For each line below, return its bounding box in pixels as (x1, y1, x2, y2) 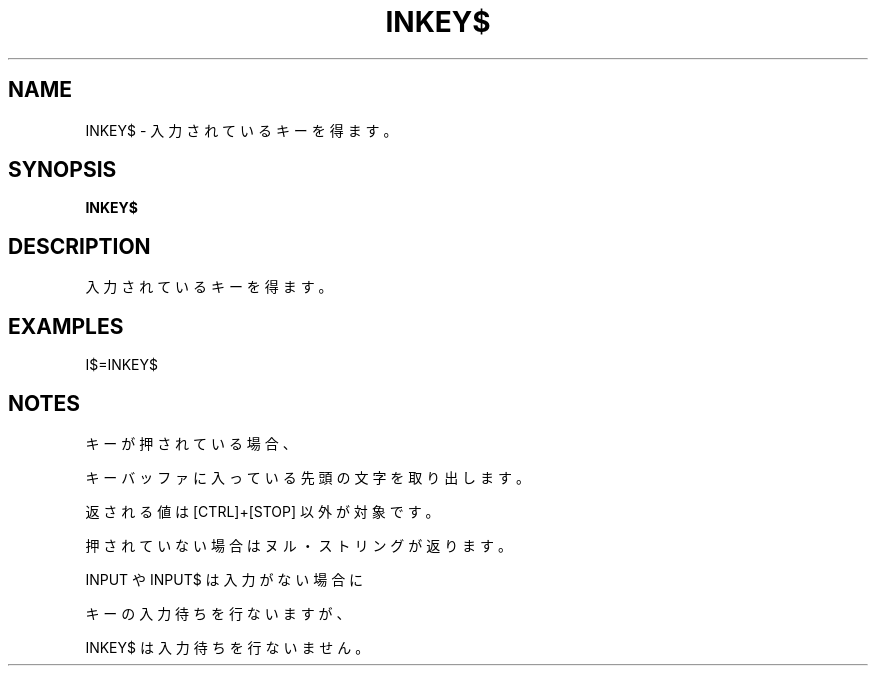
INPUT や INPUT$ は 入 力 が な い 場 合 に (85, 570, 364, 588)
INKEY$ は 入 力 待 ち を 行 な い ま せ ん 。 (85, 638, 370, 656)
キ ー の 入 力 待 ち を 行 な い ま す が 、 (85, 604, 351, 622)
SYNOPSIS (8, 157, 117, 183)
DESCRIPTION (8, 233, 151, 259)
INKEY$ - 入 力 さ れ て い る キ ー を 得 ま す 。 (85, 121, 398, 139)
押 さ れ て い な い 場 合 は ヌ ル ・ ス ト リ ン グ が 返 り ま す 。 (85, 536, 512, 554)
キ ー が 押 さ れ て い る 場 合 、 (85, 434, 297, 452)
